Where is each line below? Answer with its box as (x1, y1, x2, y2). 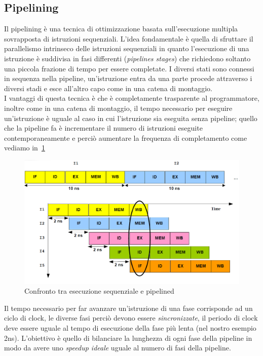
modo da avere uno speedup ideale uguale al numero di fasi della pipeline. (4, 342, 231, 353)
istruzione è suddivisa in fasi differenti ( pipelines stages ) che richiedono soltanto (4, 53, 251, 63)
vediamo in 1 (4, 142, 45, 153)
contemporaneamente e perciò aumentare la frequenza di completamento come (4, 132, 247, 143)
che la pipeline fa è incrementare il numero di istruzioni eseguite (4, 123, 203, 133)
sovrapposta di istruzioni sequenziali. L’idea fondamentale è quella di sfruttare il (4, 33, 253, 44)
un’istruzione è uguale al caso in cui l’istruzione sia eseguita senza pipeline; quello (4, 112, 257, 123)
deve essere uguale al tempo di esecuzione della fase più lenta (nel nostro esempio (4, 323, 256, 333)
